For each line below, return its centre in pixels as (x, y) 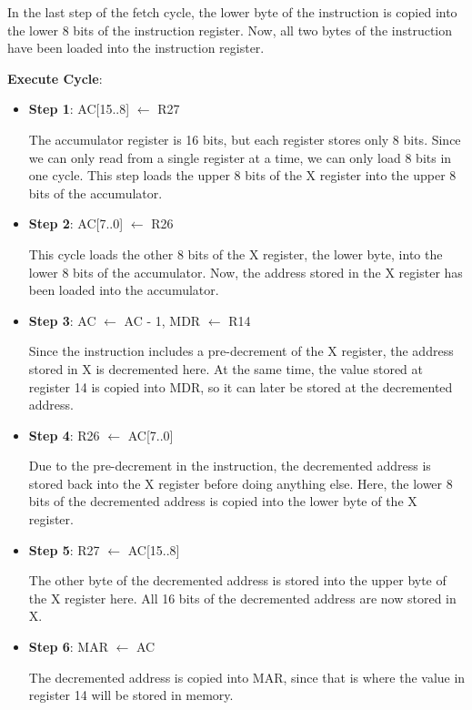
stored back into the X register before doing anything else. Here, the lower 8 (241, 483)
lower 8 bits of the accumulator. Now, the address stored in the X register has (246, 272)
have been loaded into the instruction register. (136, 48)
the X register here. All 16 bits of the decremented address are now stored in (242, 598)
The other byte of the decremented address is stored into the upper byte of (237, 580)
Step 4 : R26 (64, 435)
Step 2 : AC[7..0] (76, 223)
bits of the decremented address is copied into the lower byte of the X (223, 501)
